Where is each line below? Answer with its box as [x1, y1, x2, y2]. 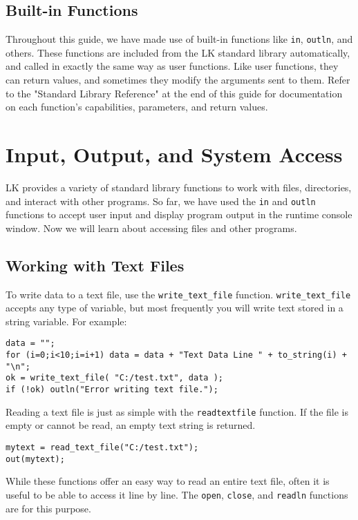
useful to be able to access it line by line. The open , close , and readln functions [6, 487, 348, 501]
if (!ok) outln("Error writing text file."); [6, 385, 218, 395]
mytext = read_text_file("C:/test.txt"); [6, 442, 199, 452]
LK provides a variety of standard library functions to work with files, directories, [6, 180, 352, 194]
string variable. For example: [6, 314, 127, 328]
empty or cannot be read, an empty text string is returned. [6, 418, 256, 432]
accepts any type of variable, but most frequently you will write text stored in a [6, 300, 343, 315]
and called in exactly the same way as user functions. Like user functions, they [6, 59, 339, 73]
